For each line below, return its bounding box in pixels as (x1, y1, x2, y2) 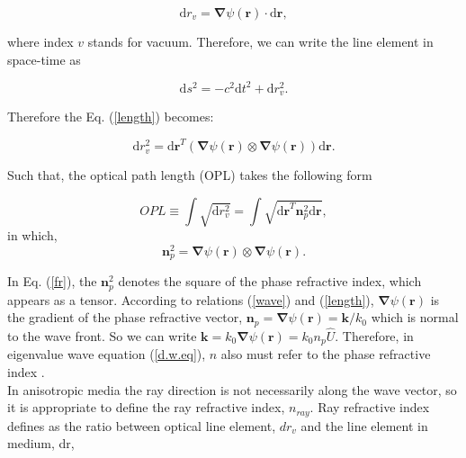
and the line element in (300, 416, 428, 435)
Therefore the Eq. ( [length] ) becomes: (7, 107, 214, 126)
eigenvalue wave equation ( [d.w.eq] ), (7, 345, 206, 364)
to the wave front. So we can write (7, 327, 197, 346)
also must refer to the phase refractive (220, 345, 431, 364)
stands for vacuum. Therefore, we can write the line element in (87, 32, 434, 50)
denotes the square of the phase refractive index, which (118, 272, 422, 291)
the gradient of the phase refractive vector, (7, 308, 243, 327)
